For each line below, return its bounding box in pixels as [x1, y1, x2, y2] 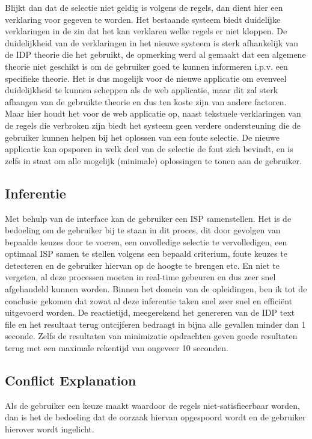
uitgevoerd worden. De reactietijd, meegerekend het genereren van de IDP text [5, 306, 295, 319]
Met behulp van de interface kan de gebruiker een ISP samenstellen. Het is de [5, 212, 292, 224]
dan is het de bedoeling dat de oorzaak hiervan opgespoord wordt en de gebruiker [5, 411, 306, 423]
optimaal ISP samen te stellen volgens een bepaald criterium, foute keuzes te [5, 247, 287, 260]
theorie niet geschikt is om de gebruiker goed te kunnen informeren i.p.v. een [5, 60, 288, 72]
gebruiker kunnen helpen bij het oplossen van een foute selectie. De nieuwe [5, 130, 280, 143]
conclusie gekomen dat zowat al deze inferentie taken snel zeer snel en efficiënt [5, 294, 293, 307]
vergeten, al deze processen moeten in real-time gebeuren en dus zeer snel [5, 271, 276, 283]
